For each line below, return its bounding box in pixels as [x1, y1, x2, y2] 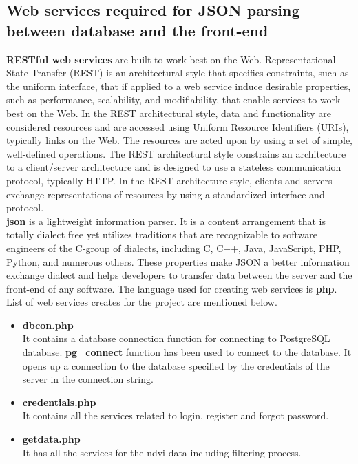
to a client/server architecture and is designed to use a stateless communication [6, 160, 341, 174]
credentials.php [22, 394, 96, 409]
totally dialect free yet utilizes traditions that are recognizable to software [6, 227, 317, 242]
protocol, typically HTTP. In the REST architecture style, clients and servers [6, 173, 333, 187]
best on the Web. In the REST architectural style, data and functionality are [6, 105, 332, 120]
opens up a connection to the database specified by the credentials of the [22, 358, 330, 372]
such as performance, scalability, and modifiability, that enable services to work [6, 92, 341, 107]
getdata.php [22, 432, 81, 446]
